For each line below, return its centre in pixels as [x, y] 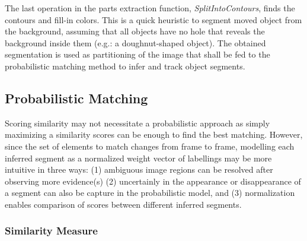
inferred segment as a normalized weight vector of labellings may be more [138, 158]
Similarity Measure [51, 231]
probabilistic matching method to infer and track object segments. [125, 66]
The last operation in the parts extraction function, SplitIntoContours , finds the [150, 8]
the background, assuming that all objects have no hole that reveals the [135, 31]
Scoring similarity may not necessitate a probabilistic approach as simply [137, 123]
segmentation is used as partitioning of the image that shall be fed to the [137, 54]
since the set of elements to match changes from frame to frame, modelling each [150, 146]
